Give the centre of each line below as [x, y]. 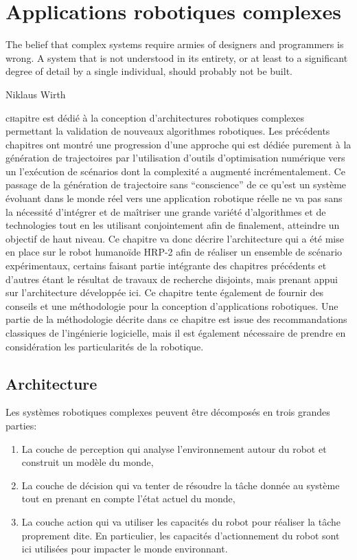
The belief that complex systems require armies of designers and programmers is [175, 44]
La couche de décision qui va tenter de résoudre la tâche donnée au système [181, 485]
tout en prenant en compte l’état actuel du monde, [128, 499]
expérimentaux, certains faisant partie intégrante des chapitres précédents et [166, 266]
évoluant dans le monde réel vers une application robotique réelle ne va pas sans [174, 198]
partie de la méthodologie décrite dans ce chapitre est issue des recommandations [176, 319]
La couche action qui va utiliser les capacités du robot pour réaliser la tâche [181, 521]
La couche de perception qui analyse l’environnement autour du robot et [174, 448]
